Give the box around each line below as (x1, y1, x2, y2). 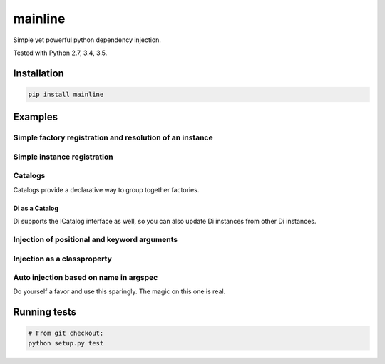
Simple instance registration (13, 152, 113, 162)
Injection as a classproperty (13, 254, 112, 264)
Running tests (13, 306, 77, 318)
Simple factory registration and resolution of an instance (13, 132, 213, 142)
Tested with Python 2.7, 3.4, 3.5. (13, 48, 108, 57)
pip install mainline (28, 90, 104, 98)
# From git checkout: (28, 329, 104, 338)
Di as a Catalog (13, 204, 58, 212)
